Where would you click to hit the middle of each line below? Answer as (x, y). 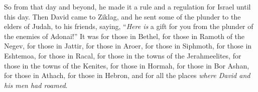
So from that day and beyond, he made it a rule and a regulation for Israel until (127, 6)
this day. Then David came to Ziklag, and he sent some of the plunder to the (122, 16)
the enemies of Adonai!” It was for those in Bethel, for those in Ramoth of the (124, 36)
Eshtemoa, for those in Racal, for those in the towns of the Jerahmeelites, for (123, 55)
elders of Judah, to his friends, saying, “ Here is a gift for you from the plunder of (129, 26)
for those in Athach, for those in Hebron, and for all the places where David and (127, 75)
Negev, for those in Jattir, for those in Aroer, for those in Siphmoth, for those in (128, 46)
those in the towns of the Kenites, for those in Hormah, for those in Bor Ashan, (127, 65)
